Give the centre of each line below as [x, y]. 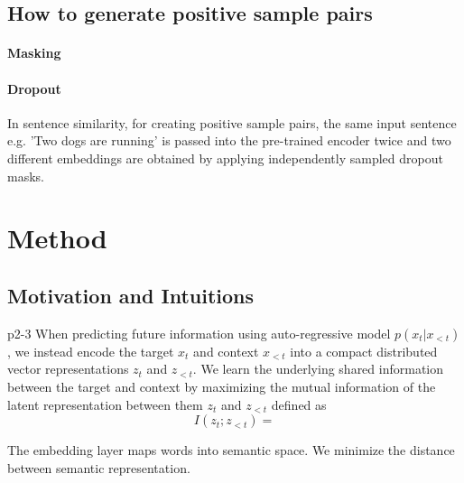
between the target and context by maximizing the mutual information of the [222, 386]
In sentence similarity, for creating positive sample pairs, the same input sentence [232, 122]
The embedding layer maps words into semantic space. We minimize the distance [231, 450]
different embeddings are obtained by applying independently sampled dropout [225, 158]
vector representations [68, 369]
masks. [26, 176]
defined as [299, 404]
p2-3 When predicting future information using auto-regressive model [199, 333]
